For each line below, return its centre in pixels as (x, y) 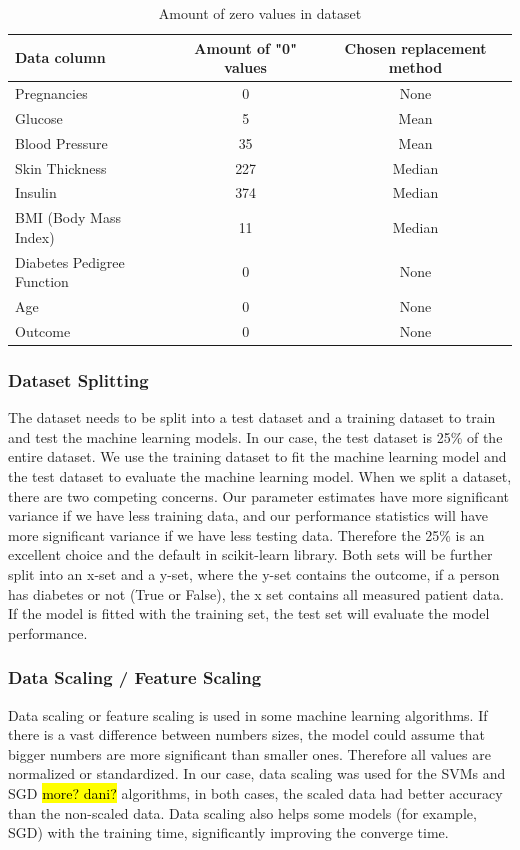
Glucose (39, 117)
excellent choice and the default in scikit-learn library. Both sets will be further (250, 554)
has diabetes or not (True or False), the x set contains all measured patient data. (256, 593)
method (415, 67)
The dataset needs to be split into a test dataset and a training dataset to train (252, 417)
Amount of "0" (245, 47)
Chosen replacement (415, 47)
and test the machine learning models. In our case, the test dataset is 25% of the (255, 436)
